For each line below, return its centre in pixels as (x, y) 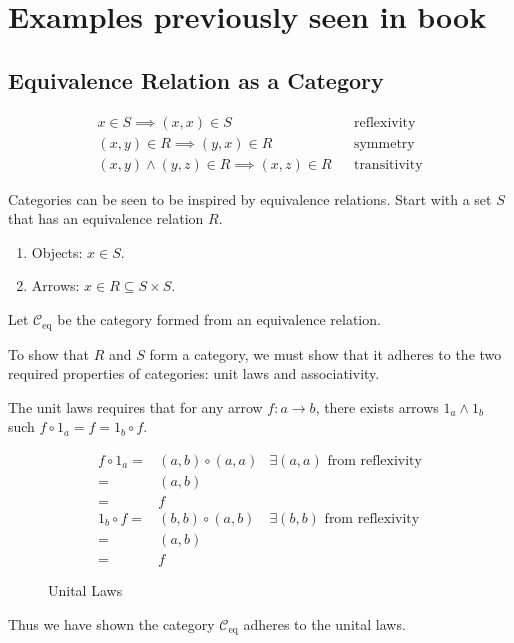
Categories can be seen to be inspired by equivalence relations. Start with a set (250, 198)
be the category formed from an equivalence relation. (219, 319)
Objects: (57, 251)
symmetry (384, 143)
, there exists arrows (377, 406)
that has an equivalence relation (106, 218)
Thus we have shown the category (111, 623)
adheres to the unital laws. (324, 623)
